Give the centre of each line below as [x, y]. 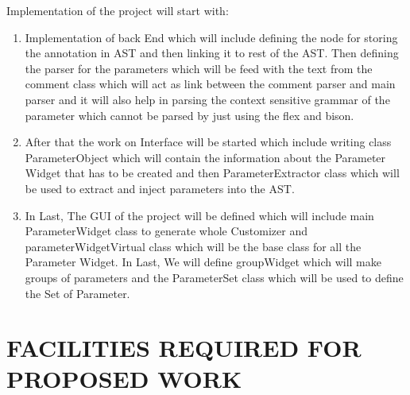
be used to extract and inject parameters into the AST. [160, 188]
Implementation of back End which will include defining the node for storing [211, 37]
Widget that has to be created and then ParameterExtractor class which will [212, 173]
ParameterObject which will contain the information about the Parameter [205, 157]
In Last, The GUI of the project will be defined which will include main [199, 215]
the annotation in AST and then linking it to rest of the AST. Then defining [212, 53]
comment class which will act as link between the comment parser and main [210, 84]
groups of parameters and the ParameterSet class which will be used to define [214, 277]
